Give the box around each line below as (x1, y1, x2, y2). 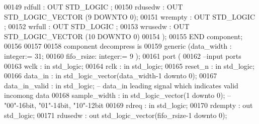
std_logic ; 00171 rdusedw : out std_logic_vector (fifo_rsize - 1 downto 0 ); (4, 109, 227, 120)
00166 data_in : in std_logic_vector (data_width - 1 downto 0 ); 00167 (4, 70, 217, 81)
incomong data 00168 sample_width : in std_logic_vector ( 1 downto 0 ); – (4, 90, 231, 100)
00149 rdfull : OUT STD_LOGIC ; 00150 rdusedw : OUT (4, 2, 183, 12)
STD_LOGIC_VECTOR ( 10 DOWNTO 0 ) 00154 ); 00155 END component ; (4, 31, 243, 41)
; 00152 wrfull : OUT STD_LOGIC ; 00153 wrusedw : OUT (4, 21, 190, 32)
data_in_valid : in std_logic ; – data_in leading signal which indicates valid (4, 80, 238, 90)
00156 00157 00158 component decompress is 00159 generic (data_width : (4, 41, 232, 51)
